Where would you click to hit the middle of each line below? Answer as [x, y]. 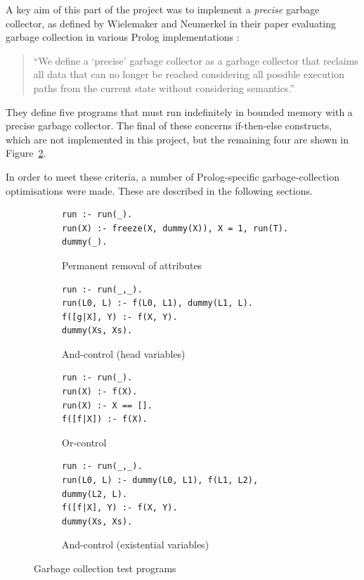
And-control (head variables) [124, 353]
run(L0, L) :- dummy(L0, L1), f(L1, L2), [160, 481]
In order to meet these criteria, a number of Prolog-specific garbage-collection [173, 176]
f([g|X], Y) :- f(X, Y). [120, 317]
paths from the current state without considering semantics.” [164, 88]
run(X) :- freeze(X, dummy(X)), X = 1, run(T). [175, 228]
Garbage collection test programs [105, 568]
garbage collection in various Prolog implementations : [123, 37]
